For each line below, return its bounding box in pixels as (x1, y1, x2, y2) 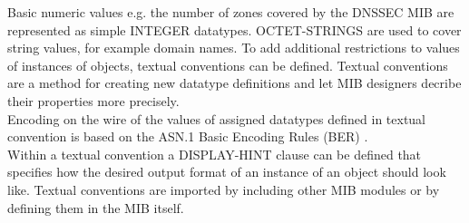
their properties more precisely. (7, 91, 180, 110)
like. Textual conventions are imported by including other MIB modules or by (7, 179, 440, 199)
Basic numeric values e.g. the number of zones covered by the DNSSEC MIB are (7, 3, 454, 21)
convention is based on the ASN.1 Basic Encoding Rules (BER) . (7, 127, 368, 146)
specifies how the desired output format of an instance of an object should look (7, 162, 446, 181)
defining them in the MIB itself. (7, 198, 184, 217)
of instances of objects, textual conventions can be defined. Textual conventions (7, 55, 448, 74)
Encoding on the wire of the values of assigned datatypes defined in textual (7, 109, 426, 128)
